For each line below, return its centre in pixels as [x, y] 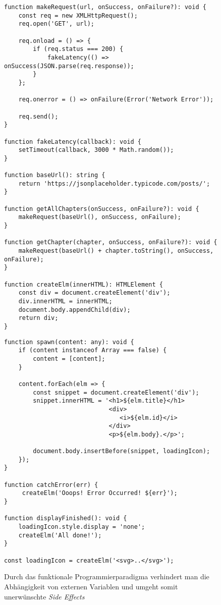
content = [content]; [69, 359]
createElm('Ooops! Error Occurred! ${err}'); [100, 493]
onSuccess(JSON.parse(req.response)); [69, 66]
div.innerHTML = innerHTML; [65, 301]
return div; [38, 318]
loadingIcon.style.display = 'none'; [82, 527]
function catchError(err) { [51, 485]
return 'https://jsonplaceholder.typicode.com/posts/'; [114, 183]
